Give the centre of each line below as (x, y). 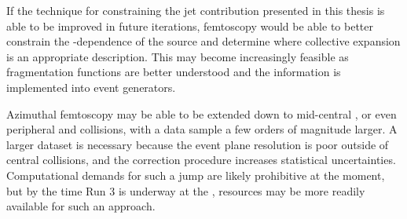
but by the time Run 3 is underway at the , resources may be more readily (186, 190)
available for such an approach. (81, 206)
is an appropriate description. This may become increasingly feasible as (178, 56)
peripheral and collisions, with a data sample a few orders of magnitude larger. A (202, 129)
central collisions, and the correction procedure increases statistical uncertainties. (201, 160)
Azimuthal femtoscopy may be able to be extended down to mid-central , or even (202, 113)
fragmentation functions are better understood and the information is (174, 72)
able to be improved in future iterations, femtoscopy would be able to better (190, 26)
